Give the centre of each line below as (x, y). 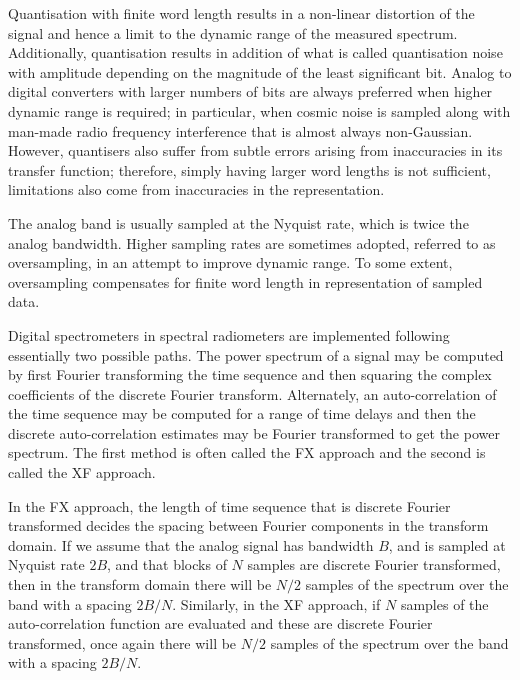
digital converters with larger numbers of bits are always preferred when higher (250, 91)
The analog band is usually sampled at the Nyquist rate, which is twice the (238, 222)
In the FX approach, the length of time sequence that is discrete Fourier (229, 505)
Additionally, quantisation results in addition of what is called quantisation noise (255, 52)
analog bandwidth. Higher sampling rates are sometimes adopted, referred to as (252, 242)
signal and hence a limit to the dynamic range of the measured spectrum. (233, 32)
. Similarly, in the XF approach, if (276, 603)
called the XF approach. (82, 472)
